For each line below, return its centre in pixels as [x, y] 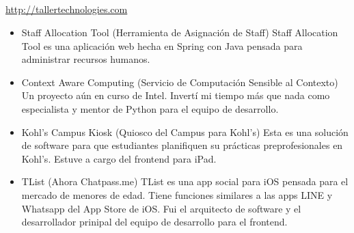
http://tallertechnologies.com [67, 9]
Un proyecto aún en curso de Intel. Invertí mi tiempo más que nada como [176, 95]
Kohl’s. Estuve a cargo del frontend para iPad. [119, 158]
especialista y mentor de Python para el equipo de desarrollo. [150, 108]
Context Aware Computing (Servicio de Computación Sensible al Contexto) [180, 82]
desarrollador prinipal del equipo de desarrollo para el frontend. [154, 222]
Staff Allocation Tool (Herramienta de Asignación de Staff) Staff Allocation [180, 32]
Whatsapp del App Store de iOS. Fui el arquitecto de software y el [161, 208]
